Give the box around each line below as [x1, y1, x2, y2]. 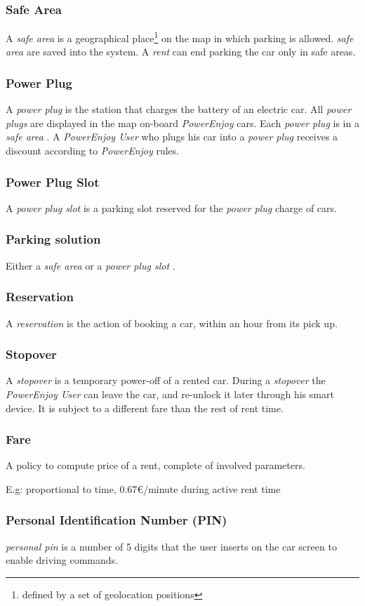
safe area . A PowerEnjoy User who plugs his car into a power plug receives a [6, 129, 338, 144]
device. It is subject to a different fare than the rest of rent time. [6, 400, 284, 415]
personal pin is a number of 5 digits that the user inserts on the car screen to [6, 539, 337, 553]
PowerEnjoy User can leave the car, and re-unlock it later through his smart [6, 386, 334, 401]
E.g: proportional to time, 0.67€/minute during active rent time [6, 481, 281, 496]
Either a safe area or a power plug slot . [6, 258, 175, 272]
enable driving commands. [6, 553, 118, 567]
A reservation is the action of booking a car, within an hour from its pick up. [6, 315, 338, 330]
